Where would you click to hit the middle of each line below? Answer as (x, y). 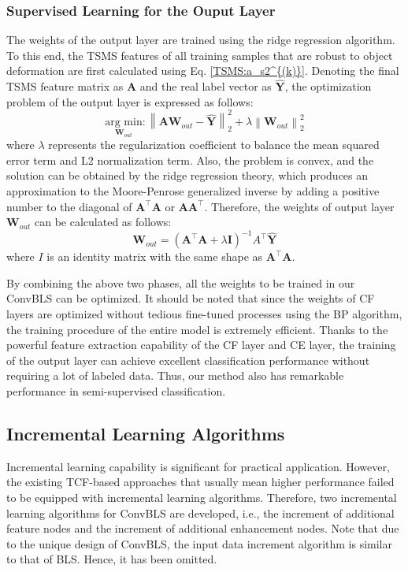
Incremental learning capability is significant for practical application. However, (198, 466)
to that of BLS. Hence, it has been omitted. (112, 559)
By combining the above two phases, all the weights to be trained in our (181, 282)
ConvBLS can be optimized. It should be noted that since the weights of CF (191, 298)
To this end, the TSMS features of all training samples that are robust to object (200, 55)
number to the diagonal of (69, 206)
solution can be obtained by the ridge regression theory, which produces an (187, 175)
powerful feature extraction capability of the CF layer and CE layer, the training (201, 345)
